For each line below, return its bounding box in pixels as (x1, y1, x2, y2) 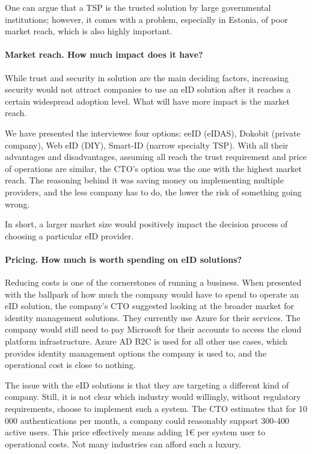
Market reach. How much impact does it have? (5, 48, 203, 61)
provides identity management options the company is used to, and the (5, 346, 267, 359)
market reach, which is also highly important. (5, 25, 173, 37)
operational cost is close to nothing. (5, 358, 136, 371)
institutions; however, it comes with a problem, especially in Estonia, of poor (5, 13, 288, 25)
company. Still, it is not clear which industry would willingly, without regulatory (5, 390, 301, 403)
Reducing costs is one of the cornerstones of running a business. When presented (5, 276, 302, 289)
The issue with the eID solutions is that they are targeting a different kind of (5, 378, 289, 391)
